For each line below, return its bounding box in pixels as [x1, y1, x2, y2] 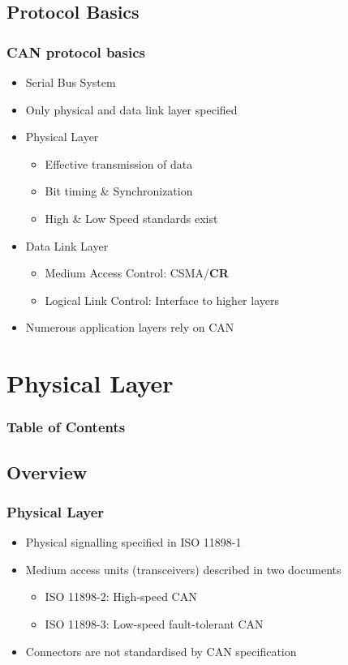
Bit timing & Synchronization [45, 182, 193, 199]
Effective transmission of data [45, 155, 193, 172]
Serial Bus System [25, 74, 116, 90]
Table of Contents [6, 417, 126, 437]
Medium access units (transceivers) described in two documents [25, 560, 342, 577]
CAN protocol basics [6, 41, 145, 62]
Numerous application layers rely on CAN [25, 319, 234, 336]
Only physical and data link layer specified [25, 101, 238, 118]
